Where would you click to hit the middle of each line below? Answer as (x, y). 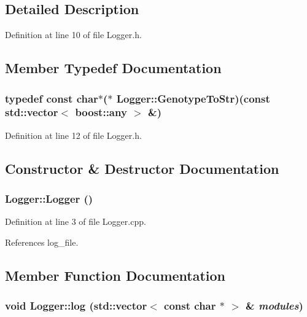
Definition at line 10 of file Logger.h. (73, 35)
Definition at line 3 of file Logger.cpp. (76, 221)
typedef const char (52, 98)
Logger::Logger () (49, 199)
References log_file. (42, 242)
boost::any (101, 112)
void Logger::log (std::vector (76, 306)
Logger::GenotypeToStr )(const (193, 98)
